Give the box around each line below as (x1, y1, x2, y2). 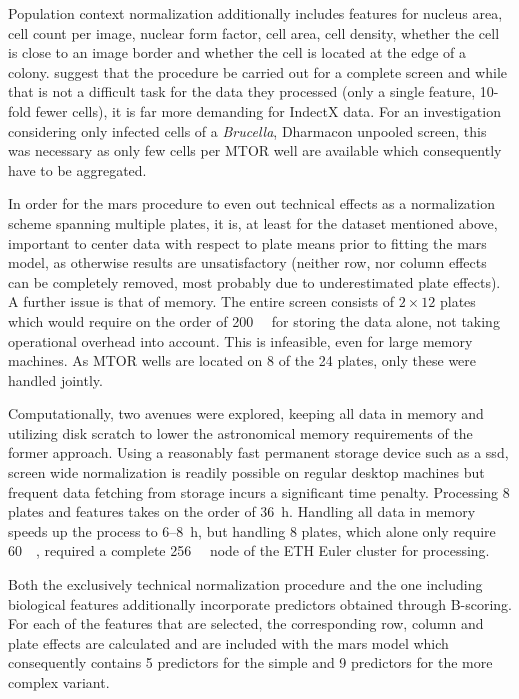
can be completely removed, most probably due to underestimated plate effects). (8, 271, 501, 292)
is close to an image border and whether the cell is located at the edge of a (8, 42, 467, 63)
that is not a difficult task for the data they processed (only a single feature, (8, 81, 476, 102)
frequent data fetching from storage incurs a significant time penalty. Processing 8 (8, 481, 510, 502)
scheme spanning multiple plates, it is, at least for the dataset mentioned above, (8, 212, 498, 233)
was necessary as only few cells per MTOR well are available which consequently (8, 140, 502, 161)
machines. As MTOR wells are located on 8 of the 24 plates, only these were (8, 350, 477, 371)
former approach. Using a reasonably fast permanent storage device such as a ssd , (8, 442, 509, 463)
